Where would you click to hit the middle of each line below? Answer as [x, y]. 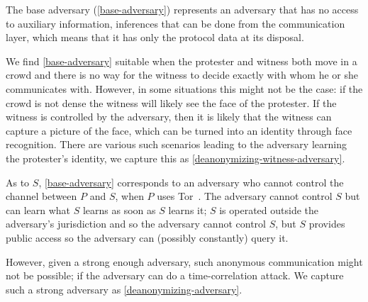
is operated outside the [269, 209]
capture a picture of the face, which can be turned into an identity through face [179, 130]
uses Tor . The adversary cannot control [245, 196]
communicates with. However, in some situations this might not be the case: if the [184, 88]
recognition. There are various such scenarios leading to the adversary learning [176, 144]
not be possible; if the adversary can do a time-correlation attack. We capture [175, 275]
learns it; [188, 209]
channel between [41, 196]
